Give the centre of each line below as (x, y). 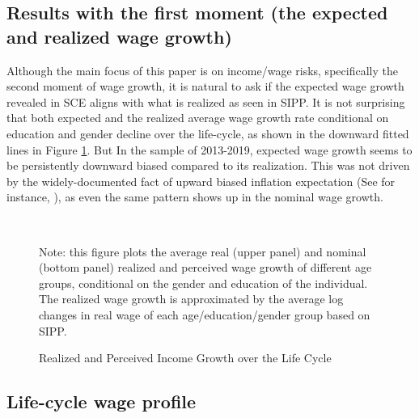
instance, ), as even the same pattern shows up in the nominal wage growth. (195, 197)
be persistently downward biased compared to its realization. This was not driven (208, 165)
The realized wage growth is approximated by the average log (191, 299)
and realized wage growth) (119, 36)
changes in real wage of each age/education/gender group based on (205, 314)
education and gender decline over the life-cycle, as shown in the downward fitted (208, 133)
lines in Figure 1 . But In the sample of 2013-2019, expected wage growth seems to (209, 149)
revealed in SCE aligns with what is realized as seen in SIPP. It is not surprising (206, 101)
